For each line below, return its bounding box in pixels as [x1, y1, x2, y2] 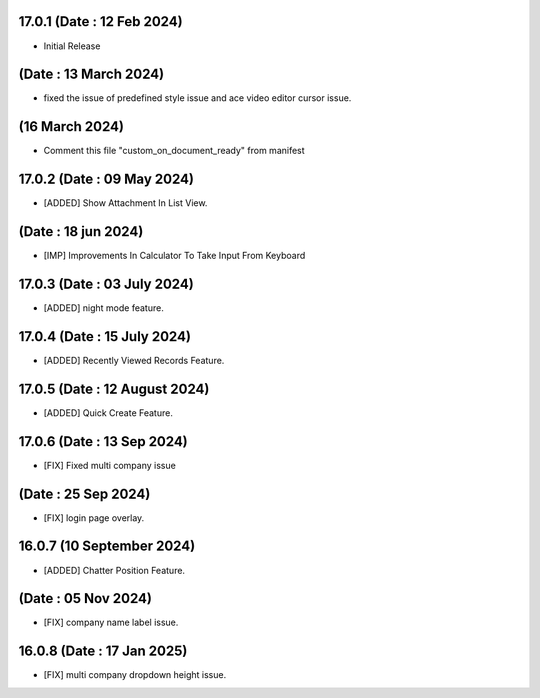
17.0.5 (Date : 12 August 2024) [18, 380, 210, 397]
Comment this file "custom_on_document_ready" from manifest [43, 145, 305, 157]
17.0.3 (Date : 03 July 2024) [18, 275, 194, 292]
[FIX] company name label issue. [43, 616, 179, 629]
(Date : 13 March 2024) [18, 66, 165, 83]
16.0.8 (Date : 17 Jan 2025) [18, 643, 188, 660]
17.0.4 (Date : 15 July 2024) [18, 328, 192, 345]
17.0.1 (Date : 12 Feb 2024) [18, 13, 184, 30]
